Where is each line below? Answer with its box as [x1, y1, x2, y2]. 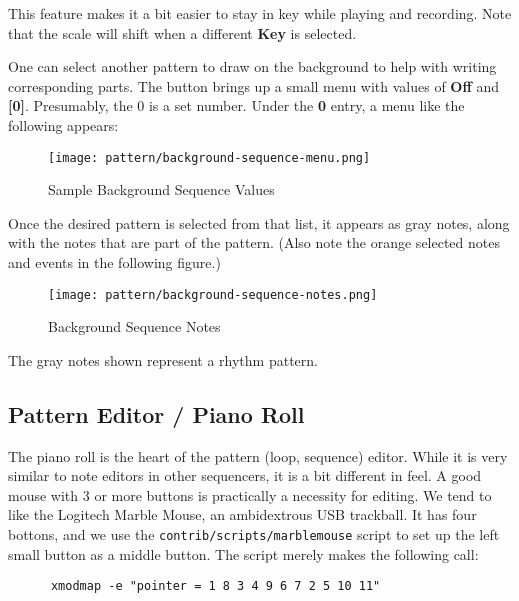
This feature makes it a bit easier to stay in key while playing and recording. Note [8, 3, 512, 23]
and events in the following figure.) [8, 252, 221, 272]
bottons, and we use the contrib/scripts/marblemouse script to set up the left [8, 524, 500, 545]
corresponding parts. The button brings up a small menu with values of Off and [8, 75, 500, 96]
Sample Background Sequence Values [48, 179, 275, 200]
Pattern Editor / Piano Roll [8, 398, 305, 429]
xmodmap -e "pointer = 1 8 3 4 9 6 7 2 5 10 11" [50, 579, 381, 594]
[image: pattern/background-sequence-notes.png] [48, 287, 378, 302]
